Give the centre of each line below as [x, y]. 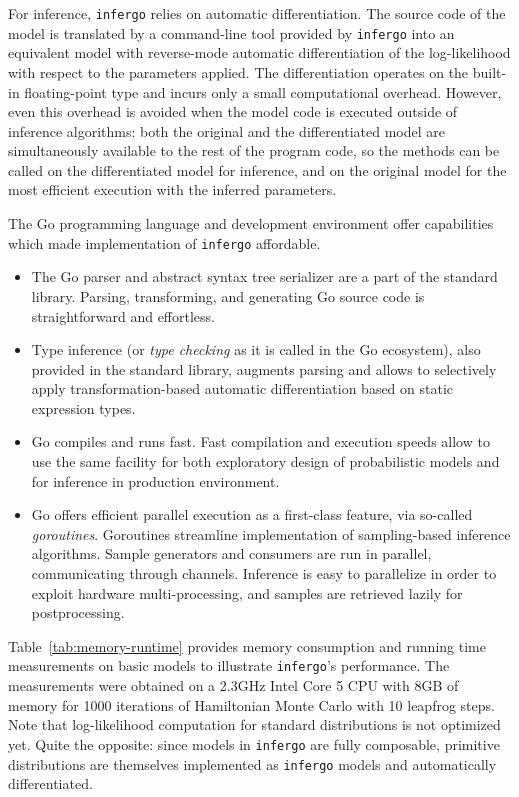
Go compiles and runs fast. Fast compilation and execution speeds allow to [260, 441]
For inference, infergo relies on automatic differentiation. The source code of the [257, 13]
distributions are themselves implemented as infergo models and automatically [252, 763]
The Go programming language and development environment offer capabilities [251, 223]
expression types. [83, 407]
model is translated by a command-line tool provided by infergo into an [231, 32]
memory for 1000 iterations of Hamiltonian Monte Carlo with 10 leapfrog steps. [251, 704]
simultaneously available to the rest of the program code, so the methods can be [254, 150]
